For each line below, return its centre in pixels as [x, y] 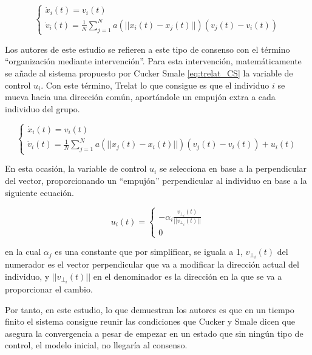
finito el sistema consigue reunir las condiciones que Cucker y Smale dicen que [150, 321]
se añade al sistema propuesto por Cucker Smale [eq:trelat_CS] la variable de [149, 73]
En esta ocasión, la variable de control [76, 168]
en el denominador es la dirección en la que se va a [188, 276]
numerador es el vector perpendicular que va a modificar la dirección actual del [152, 264]
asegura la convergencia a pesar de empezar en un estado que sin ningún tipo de [154, 333]
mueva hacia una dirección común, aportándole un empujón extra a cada [140, 97]
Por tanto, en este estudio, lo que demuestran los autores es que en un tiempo [150, 309]
